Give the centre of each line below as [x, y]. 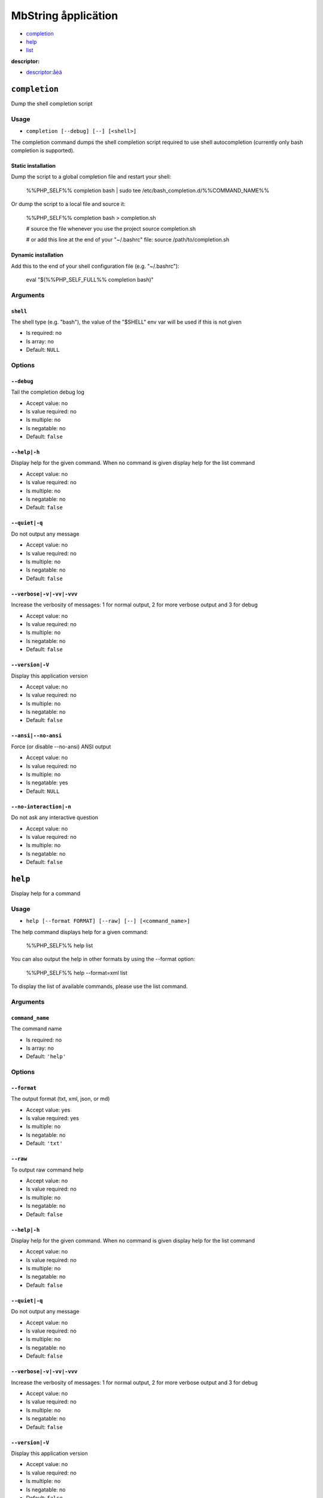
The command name [36, 1029]
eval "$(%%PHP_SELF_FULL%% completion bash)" [90, 280]
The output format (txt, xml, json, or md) [60, 1099]
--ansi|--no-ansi [36, 736]
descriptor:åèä [44, 73]
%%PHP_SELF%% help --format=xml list [77, 973]
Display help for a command [46, 893]
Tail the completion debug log [48, 392]
